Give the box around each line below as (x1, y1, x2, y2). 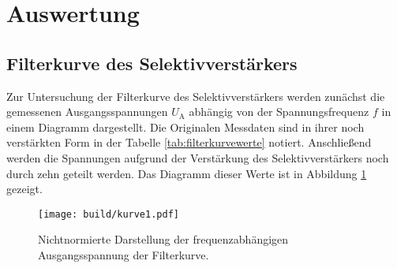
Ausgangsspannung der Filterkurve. (38, 246, 209, 262)
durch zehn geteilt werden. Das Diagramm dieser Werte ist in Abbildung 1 (6, 165, 367, 181)
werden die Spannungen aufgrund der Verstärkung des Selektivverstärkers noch (6, 149, 389, 166)
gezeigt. (6, 181, 43, 197)
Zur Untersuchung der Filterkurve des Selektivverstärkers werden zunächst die (6, 87, 385, 104)
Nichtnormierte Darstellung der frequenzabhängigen (38, 231, 289, 248)
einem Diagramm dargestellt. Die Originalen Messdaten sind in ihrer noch (6, 118, 365, 135)
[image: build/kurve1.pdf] (38, 208, 179, 220)
